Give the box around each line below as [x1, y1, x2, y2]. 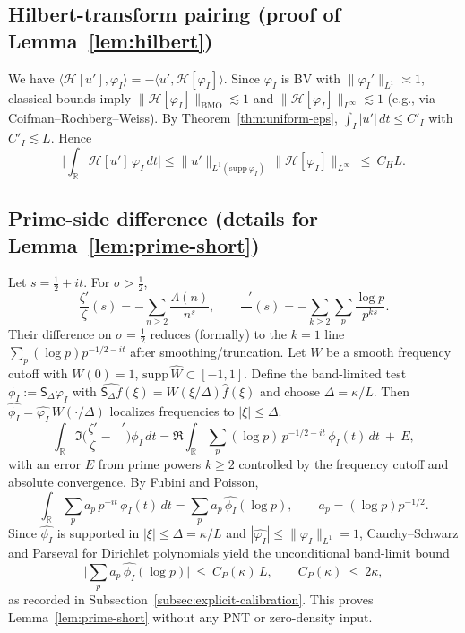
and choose [260, 381, 321, 400]
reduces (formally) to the [150, 325, 288, 343]
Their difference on [8, 325, 112, 343]
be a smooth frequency [326, 342, 452, 360]
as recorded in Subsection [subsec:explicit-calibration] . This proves [8, 590, 374, 609]
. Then [373, 381, 410, 400]
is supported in [56, 524, 140, 542]
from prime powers [98, 455, 202, 473]
